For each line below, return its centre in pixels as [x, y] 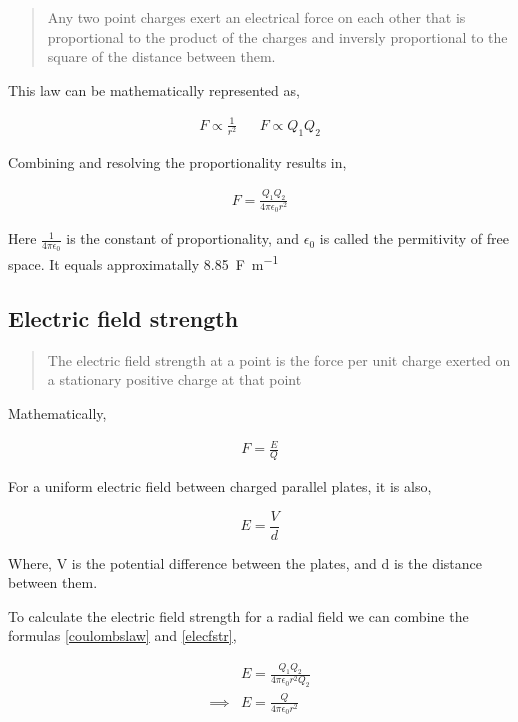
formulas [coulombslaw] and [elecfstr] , [122, 635]
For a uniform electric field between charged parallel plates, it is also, [220, 486]
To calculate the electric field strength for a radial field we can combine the [238, 615]
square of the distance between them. [161, 56]
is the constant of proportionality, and [183, 238]
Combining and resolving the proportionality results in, [177, 161]
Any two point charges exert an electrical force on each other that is [256, 17]
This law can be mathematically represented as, [154, 89]
